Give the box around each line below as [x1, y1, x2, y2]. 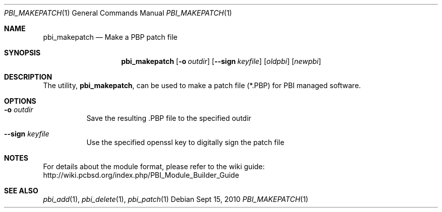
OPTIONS [4, 97, 36, 105]
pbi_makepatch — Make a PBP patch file [43, 33, 178, 41]
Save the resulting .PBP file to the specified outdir [86, 114, 251, 122]
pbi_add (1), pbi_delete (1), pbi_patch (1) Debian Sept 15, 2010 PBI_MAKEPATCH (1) [43, 195, 308, 203]
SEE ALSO [4, 186, 38, 195]
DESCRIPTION [4, 73, 52, 81]
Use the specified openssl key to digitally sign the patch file [86, 138, 285, 147]
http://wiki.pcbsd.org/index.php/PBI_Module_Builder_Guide [43, 171, 239, 179]
